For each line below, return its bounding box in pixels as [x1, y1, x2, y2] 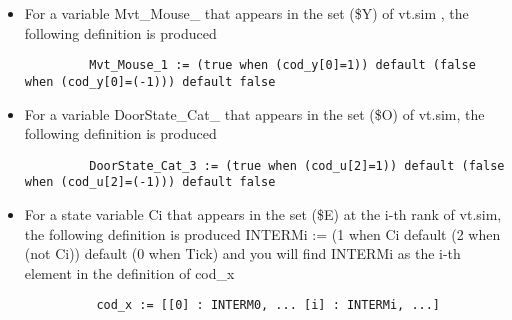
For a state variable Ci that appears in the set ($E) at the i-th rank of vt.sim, [24, 204, 502, 224]
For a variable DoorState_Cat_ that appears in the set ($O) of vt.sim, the [24, 103, 485, 124]
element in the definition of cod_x [24, 262, 235, 283]
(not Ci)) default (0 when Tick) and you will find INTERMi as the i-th [24, 243, 461, 264]
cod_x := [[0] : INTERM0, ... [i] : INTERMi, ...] [96, 298, 441, 313]
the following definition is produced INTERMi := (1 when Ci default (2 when [24, 223, 501, 244]
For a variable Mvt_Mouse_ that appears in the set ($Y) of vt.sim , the [24, 3, 469, 23]
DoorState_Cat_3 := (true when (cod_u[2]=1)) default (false [89, 158, 505, 173]
